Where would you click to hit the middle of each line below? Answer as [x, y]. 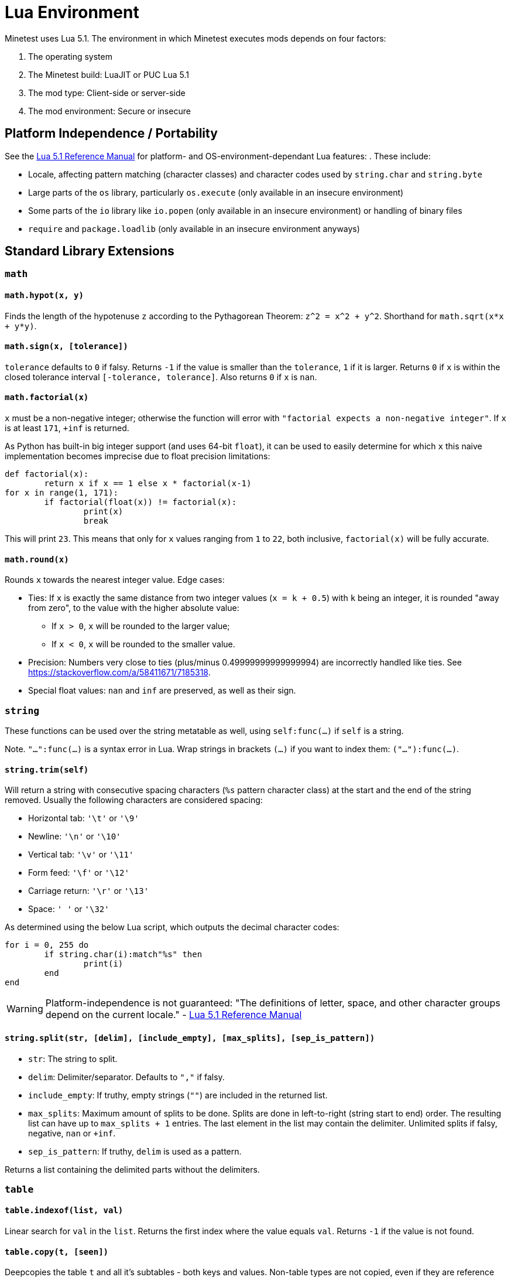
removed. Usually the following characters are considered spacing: [134, 800]
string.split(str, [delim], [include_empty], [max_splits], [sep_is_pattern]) [190, 1038]
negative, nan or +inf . [72, 1133]
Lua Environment [72, 12]
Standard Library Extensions [90, 251]
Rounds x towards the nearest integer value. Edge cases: [115, 580]
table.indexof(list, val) [64, 1211]
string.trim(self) [47, 769]
